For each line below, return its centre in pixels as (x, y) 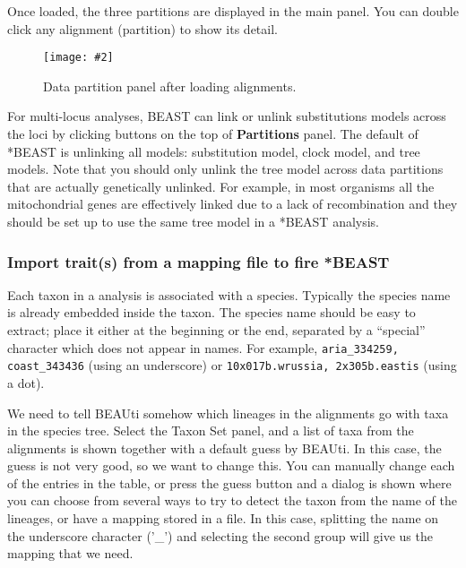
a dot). (26, 382)
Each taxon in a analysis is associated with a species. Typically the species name (229, 294)
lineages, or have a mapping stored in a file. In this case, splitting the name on (223, 518)
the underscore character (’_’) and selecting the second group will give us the (220, 535)
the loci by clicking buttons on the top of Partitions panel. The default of (213, 134)
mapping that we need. (70, 553)
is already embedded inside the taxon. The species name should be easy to (211, 312)
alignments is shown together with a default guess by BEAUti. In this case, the (224, 448)
